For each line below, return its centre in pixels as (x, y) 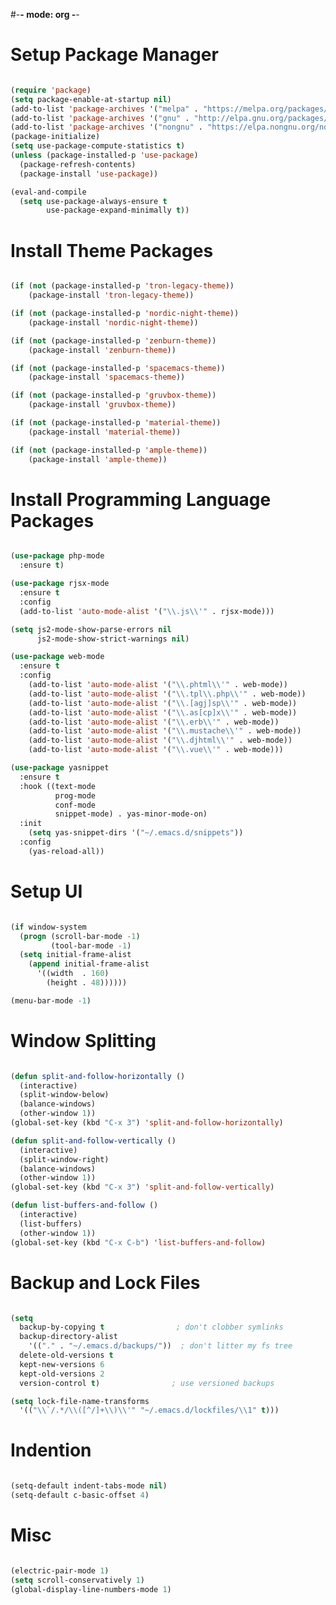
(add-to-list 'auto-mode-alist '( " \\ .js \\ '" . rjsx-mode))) (147, 611)
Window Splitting (83, 1040)
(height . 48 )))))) (87, 983)
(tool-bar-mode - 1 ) (91, 945)
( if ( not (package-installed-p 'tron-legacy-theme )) (122, 286)
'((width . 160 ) (73, 974)
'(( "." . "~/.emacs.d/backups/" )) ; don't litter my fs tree (160, 1346)
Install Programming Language (141, 499)
